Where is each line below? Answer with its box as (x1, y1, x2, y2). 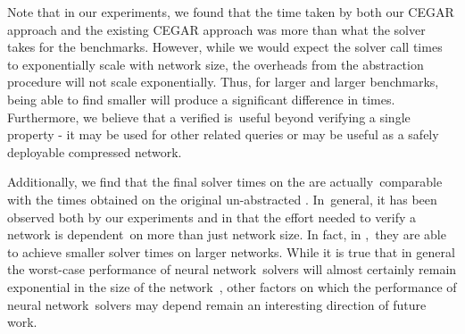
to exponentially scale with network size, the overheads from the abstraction (7, 54, 424, 73)
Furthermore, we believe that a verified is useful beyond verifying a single (7, 107, 411, 126)
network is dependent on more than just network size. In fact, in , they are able (7, 225, 446, 244)
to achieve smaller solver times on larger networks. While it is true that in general (7, 242, 455, 261)
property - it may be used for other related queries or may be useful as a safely (7, 125, 439, 144)
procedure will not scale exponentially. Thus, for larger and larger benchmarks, (7, 72, 439, 91)
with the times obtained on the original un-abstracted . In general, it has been (7, 189, 437, 208)
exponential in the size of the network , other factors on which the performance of (7, 277, 457, 296)
